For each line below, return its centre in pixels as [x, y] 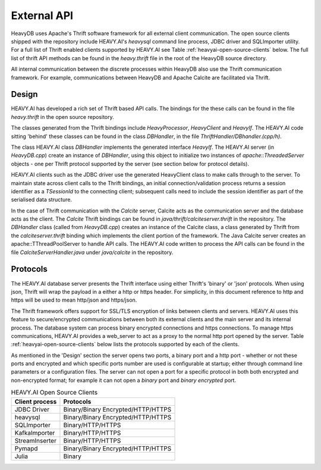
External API [42, 15]
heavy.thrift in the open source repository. [62, 117]
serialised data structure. [42, 200]
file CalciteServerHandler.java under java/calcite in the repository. [92, 252]
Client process [36, 402]
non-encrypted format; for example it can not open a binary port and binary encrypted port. [124, 380]
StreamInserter [35, 440]
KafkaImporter [35, 433]
